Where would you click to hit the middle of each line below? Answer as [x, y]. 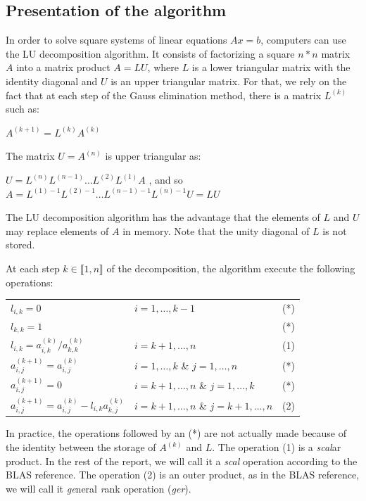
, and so [166, 179]
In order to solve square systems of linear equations [116, 40]
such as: [23, 109]
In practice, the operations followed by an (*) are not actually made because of [176, 433]
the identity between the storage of [81, 447]
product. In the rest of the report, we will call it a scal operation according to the [182, 461]
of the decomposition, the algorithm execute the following [231, 268]
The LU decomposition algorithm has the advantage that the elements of [163, 217]
